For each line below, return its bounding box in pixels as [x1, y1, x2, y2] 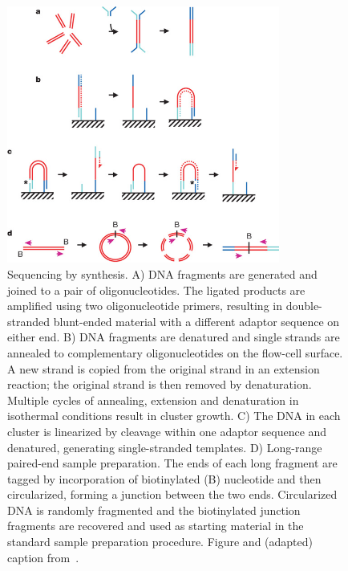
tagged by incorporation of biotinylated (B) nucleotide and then [7, 470, 322, 487]
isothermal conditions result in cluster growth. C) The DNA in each [7, 407, 341, 424]
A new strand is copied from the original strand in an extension [7, 360, 320, 377]
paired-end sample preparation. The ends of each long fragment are [7, 455, 338, 471]
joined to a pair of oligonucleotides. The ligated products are [7, 281, 306, 298]
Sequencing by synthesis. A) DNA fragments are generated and [7, 265, 318, 282]
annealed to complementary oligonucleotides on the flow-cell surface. [7, 344, 343, 361]
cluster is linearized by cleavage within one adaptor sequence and [7, 422, 327, 439]
